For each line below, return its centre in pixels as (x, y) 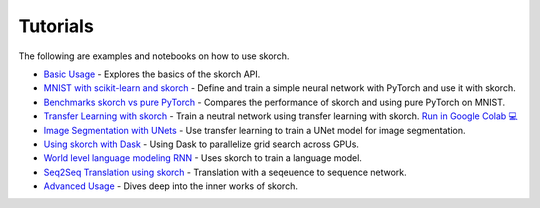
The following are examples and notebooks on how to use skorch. (154, 56)
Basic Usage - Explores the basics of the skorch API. (152, 74)
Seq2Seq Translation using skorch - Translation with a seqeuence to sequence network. (225, 172)
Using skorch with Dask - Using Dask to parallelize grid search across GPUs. (201, 144)
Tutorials (56, 26)
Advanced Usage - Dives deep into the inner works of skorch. (171, 186)
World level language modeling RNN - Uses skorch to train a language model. (202, 158)
